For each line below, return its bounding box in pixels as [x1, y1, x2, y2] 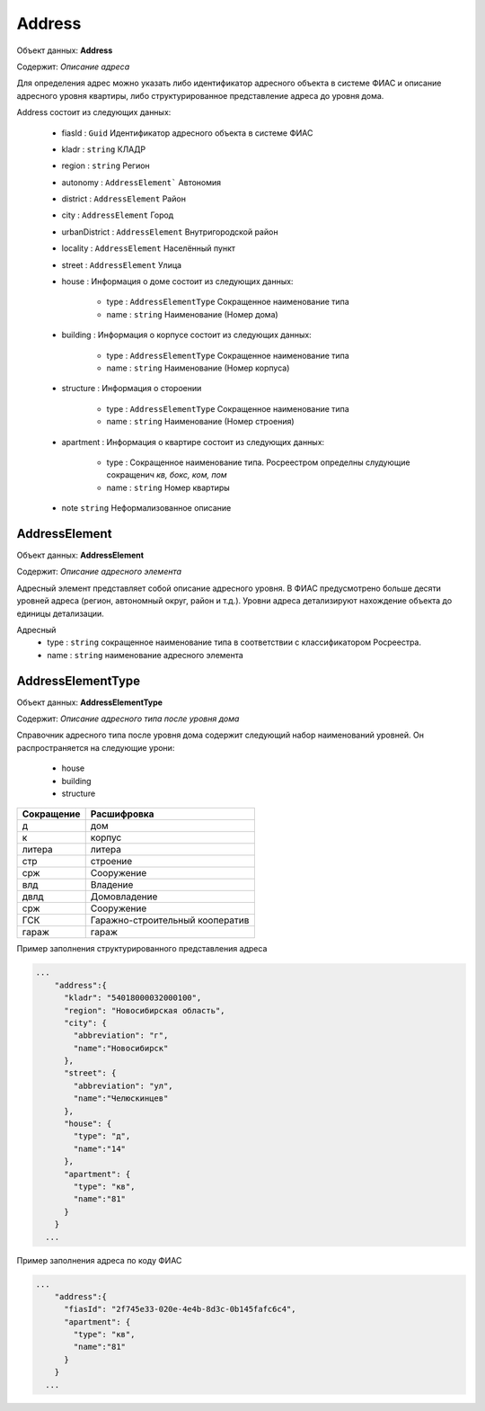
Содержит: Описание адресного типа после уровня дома [16, 713, 240, 724]
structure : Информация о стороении [61, 383, 202, 394]
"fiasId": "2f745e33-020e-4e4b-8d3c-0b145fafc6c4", [64, 1304, 296, 1315]
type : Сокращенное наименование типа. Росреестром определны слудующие [106, 457, 410, 468]
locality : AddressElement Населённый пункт [61, 243, 236, 254]
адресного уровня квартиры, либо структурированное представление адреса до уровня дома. [16, 90, 384, 101]
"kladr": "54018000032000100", [64, 993, 202, 1003]
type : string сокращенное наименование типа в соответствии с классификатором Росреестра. [47, 637, 422, 647]
